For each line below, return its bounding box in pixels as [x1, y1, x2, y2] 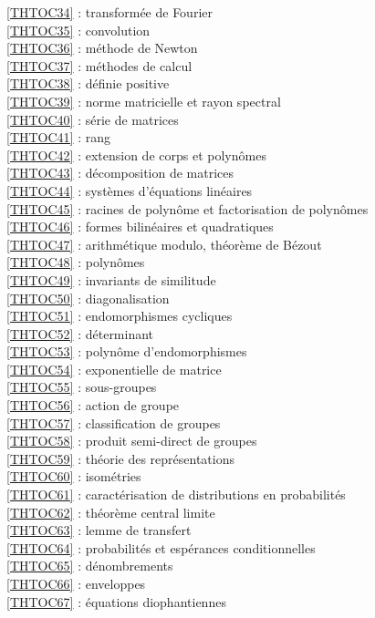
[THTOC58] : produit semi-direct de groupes [6, 431, 257, 450]
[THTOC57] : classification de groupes [6, 413, 221, 432]
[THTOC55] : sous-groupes [6, 377, 157, 397]
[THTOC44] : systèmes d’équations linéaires [6, 180, 253, 200]
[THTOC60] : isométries [6, 467, 141, 486]
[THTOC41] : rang [6, 128, 110, 147]
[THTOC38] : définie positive [6, 74, 170, 93]
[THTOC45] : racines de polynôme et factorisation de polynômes [6, 199, 369, 218]
